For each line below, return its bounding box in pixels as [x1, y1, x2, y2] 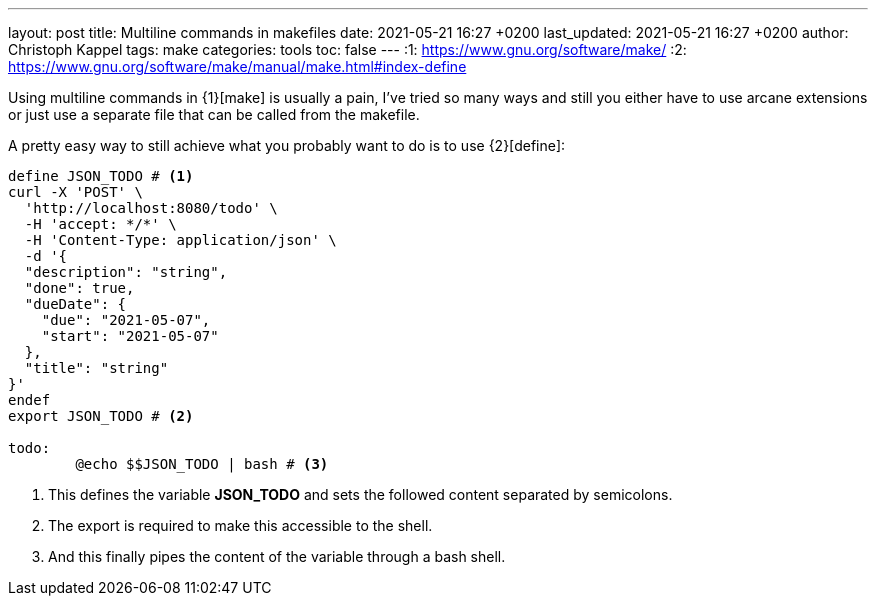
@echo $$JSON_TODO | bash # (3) [75, 456, 329, 472]
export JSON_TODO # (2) [8, 408, 194, 424]
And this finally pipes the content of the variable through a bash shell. [48, 548, 506, 565]
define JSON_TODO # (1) [8, 168, 194, 184]
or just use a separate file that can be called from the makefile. [8, 106, 420, 123]
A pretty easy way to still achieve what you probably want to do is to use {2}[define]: [8, 137, 566, 154]
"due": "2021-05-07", [41, 312, 211, 328]
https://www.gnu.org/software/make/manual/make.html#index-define [8, 58, 467, 75]
